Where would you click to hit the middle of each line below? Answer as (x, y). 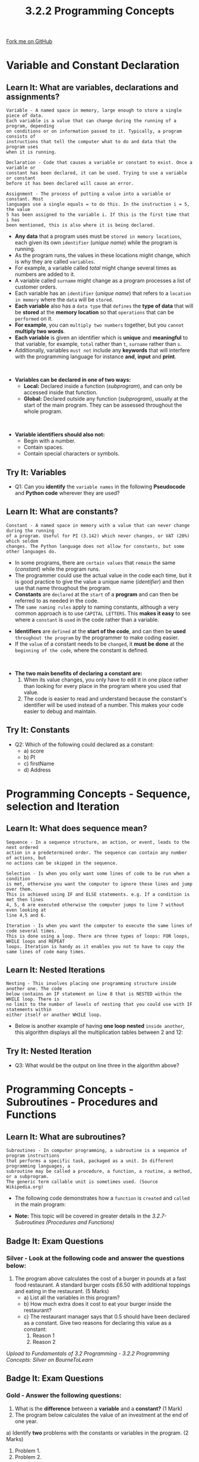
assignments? (33, 97)
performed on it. (34, 319)
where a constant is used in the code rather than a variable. (87, 620)
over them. (20, 889)
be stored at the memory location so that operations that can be (94, 312)
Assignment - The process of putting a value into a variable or (89, 194)
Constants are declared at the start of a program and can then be (97, 594)
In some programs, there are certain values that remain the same (95, 562)
